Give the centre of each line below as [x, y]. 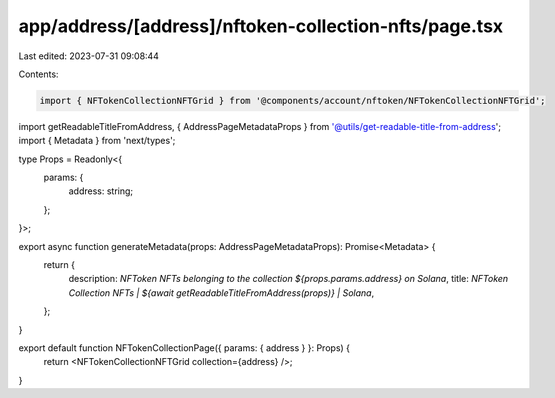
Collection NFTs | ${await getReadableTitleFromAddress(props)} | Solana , [221, 292]
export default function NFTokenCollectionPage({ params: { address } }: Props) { [184, 347]
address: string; [101, 191]
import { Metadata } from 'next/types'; [97, 141]
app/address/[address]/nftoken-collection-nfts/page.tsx [261, 26]
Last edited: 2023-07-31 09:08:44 [89, 56]
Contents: [38, 74]
